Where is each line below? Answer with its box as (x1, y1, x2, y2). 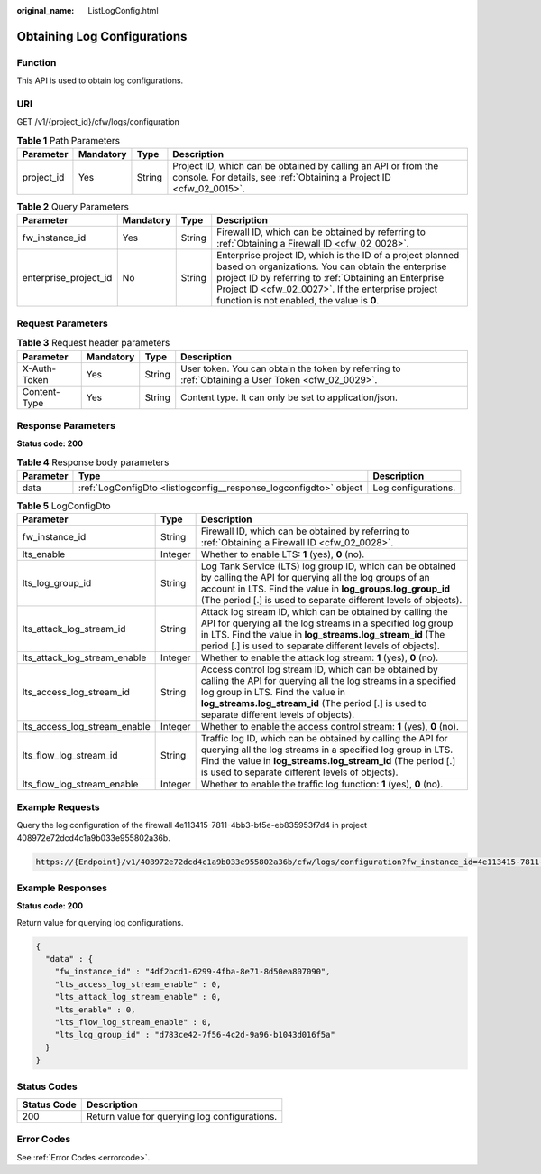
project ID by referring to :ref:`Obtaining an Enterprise (216, 272, 445, 284)
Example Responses (16, 881, 108, 894)
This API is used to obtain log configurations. (16, 75, 184, 86)
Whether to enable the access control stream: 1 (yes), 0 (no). (200, 721, 460, 733)
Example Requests (16, 800, 100, 813)
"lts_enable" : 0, (54, 1004, 136, 1015)
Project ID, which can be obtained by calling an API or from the (172, 160, 439, 172)
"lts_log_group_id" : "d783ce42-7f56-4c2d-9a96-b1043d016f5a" (54, 1030, 335, 1040)
